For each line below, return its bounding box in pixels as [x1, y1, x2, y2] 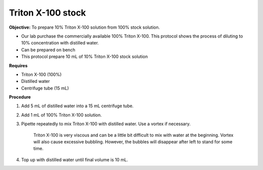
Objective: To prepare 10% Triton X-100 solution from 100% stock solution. [9, 24, 160, 30]
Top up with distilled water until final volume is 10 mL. [21, 156, 129, 163]
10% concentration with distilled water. [21, 40, 99, 46]
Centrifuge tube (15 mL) [21, 85, 69, 91]
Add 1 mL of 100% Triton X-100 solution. [21, 112, 102, 118]
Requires [9, 62, 28, 68]
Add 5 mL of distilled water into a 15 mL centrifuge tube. [21, 103, 134, 109]
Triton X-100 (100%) [21, 71, 62, 77]
